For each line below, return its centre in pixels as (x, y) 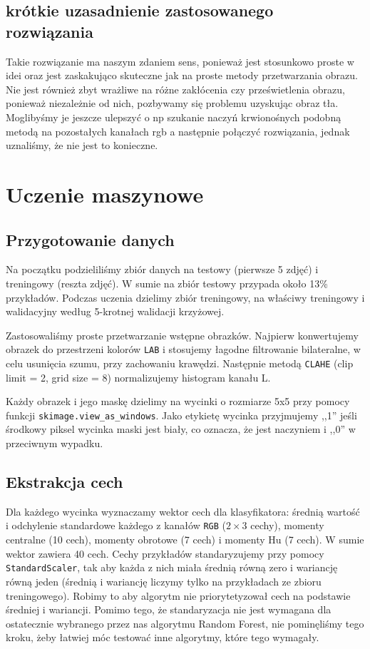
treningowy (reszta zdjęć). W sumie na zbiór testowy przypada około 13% (167, 283)
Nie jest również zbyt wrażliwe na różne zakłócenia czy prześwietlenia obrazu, (175, 89)
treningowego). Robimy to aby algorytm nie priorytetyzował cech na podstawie (178, 595)
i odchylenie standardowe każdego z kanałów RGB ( (116, 525)
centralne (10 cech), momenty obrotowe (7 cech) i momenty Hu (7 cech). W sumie (185, 540)
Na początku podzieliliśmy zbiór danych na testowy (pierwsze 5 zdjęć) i (162, 269)
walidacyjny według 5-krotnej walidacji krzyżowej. (115, 311)
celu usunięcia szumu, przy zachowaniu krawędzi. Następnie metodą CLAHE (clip (180, 363)
